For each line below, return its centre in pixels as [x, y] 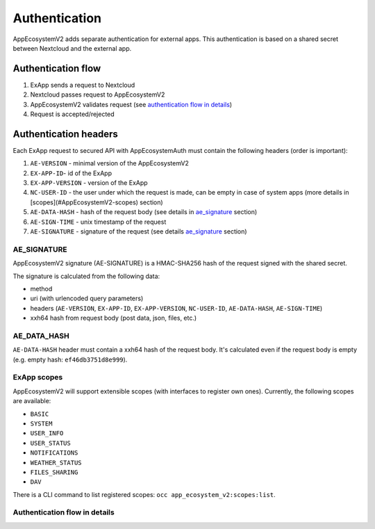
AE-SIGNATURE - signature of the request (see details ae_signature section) [139, 231]
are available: [32, 401]
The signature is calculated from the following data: [86, 276]
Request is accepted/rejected [72, 114]
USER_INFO [47, 433]
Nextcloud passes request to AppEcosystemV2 [98, 95]
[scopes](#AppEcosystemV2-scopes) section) [97, 202]
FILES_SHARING [54, 472]
